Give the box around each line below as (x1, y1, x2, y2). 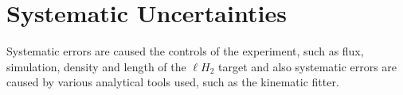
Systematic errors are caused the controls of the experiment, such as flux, (6, 43, 364, 59)
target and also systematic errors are (217, 58, 397, 74)
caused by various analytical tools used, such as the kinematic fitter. (6, 74, 339, 90)
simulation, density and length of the (6, 58, 186, 74)
